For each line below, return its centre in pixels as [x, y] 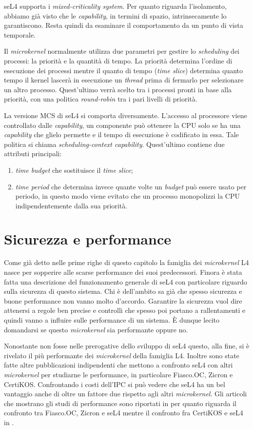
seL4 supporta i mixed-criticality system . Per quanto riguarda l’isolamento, [115, 6]
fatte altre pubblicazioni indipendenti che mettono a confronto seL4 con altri [118, 365]
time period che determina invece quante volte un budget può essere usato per [131, 186]
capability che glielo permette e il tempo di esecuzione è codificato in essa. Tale [121, 134]
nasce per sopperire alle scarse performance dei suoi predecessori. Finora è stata [123, 272]
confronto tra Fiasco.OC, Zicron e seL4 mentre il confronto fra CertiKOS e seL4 [124, 413]
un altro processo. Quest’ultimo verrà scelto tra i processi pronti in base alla [118, 89]
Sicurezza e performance [88, 239]
